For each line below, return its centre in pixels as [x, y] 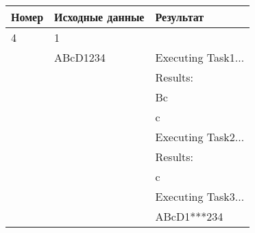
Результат [180, 17]
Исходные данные [99, 17]
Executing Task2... [200, 137]
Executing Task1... [200, 57]
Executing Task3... [200, 196]
